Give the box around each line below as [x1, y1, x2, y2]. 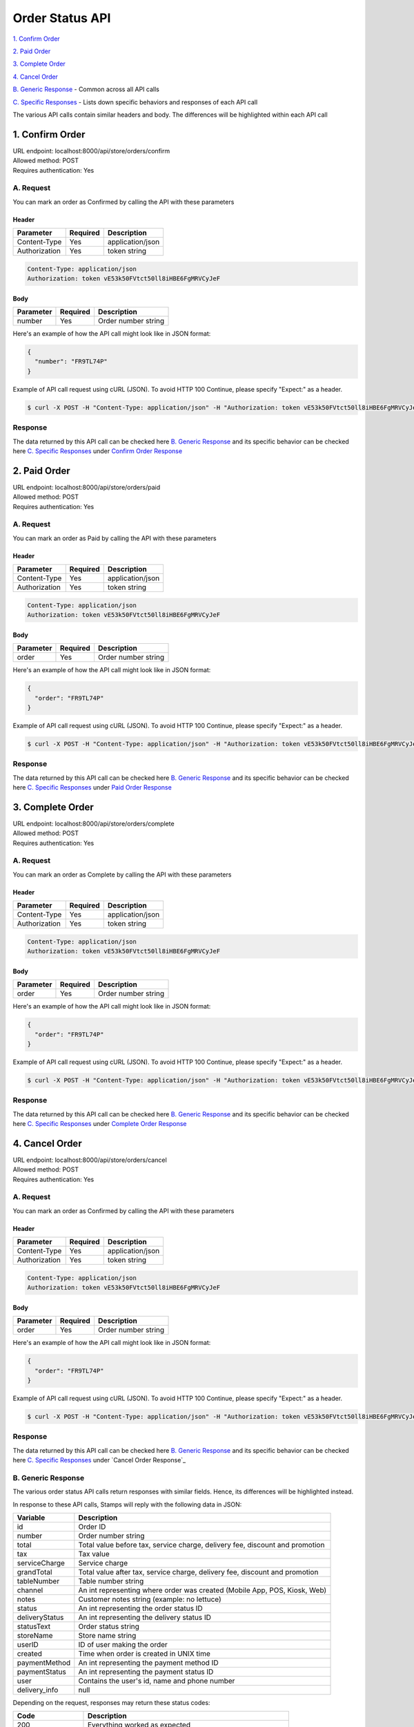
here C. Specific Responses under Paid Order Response [12, 783, 172, 791]
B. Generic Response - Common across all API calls [12, 85, 160, 93]
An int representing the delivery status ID [78, 1613, 212, 1622]
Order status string [78, 1622, 139, 1631]
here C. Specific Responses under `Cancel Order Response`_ [12, 1456, 186, 1464]
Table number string [78, 1576, 144, 1585]
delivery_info [17, 1686, 59, 1695]
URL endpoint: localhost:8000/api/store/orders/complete [12, 819, 175, 828]
